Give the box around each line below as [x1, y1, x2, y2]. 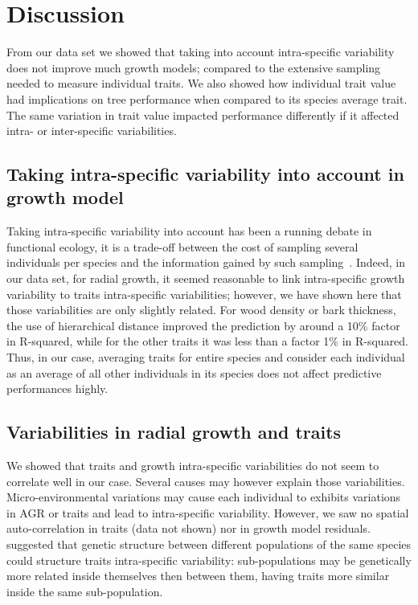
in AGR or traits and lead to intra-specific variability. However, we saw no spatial [6, 504, 409, 521]
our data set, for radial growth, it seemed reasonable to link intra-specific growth [6, 270, 405, 287]
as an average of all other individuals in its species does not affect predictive [6, 364, 382, 381]
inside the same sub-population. [6, 583, 163, 599]
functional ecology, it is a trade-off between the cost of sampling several [6, 238, 359, 255]
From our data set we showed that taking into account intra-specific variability [6, 43, 395, 60]
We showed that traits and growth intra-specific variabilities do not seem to [6, 457, 379, 474]
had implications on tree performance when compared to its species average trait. [6, 90, 408, 107]
